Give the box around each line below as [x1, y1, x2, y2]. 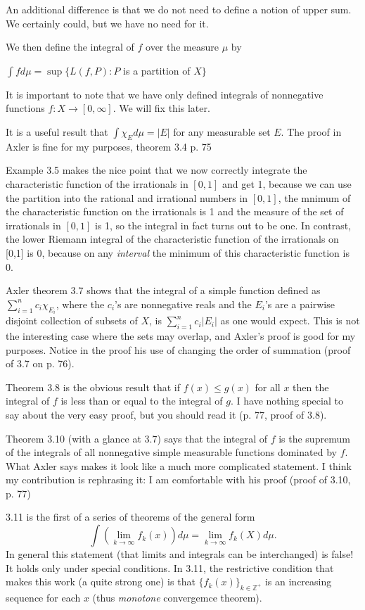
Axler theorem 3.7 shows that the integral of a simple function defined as [6, 283, 321, 298]
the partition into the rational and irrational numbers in [6, 190, 248, 205]
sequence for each [6, 590, 81, 605]
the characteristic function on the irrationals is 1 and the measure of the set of [6, 204, 344, 219]
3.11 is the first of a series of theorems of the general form [6, 509, 255, 524]
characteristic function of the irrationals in [6, 176, 188, 191]
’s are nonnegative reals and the [115, 296, 252, 311]
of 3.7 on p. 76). [6, 356, 75, 371]
